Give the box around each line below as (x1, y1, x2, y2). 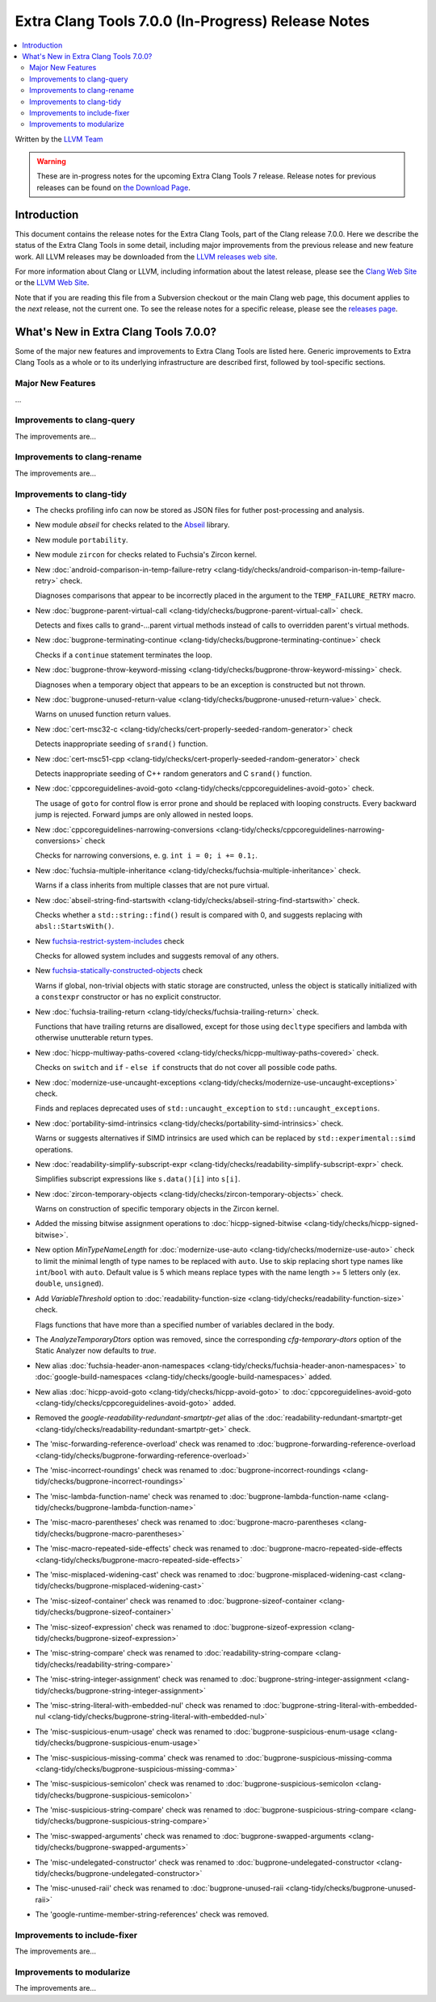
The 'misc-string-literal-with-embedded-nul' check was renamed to (35, 1700, 262, 1710)
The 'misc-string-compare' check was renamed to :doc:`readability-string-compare (35, 1648, 314, 1658)
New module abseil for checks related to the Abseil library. (35, 520, 230, 530)
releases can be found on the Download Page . (36, 183, 191, 192)
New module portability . (35, 535, 128, 544)
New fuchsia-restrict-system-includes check (35, 936, 185, 946)
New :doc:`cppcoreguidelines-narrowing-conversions (35, 825, 214, 834)
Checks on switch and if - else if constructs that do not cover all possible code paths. (35, 1063, 337, 1072)
